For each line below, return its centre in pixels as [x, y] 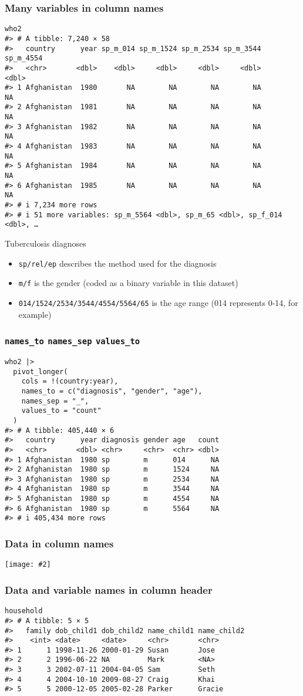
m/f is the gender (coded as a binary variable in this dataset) [128, 283]
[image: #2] [28, 565]
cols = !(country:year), [70, 381]
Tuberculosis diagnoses [46, 243]
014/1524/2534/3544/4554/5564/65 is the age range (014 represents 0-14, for [158, 302]
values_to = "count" [61, 411]
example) [35, 314]
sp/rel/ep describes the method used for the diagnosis [117, 263]
